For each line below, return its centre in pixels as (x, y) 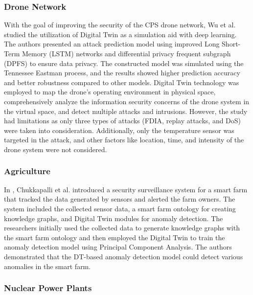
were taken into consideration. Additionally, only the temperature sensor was (119, 130)
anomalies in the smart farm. (47, 266)
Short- (231, 44)
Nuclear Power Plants (48, 288)
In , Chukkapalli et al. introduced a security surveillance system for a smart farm (126, 189)
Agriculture (27, 171)
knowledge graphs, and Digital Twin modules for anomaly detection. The (114, 218)
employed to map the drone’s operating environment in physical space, (110, 92)
